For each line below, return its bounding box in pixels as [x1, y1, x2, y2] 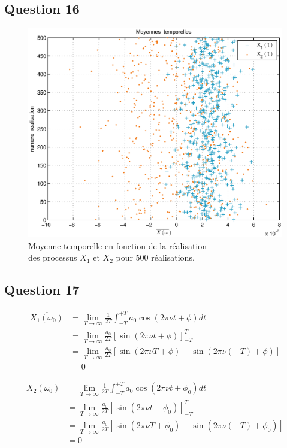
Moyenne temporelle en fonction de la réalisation [28, 239, 207, 252]
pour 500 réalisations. [116, 251, 195, 264]
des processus [28, 251, 77, 264]
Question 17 [4, 280, 80, 299]
